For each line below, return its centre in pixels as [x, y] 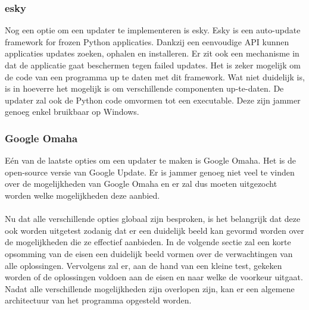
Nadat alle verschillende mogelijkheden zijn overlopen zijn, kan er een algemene [150, 288]
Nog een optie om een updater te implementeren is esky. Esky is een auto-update [153, 30]
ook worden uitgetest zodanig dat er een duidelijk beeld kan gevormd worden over [154, 230]
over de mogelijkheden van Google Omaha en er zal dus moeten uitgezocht [141, 184]
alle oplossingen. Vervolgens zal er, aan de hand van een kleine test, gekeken [143, 265]
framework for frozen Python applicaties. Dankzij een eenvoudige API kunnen [147, 41]
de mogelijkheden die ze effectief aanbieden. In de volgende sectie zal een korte [148, 242]
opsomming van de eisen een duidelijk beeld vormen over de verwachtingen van [149, 253]
